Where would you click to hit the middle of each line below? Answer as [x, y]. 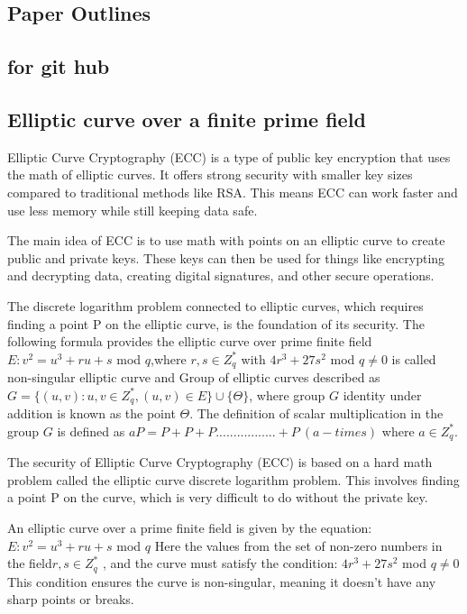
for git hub [59, 66]
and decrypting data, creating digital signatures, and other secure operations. [221, 275]
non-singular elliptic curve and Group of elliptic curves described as [194, 377]
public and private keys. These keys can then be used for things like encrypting [226, 257]
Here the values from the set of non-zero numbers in [298, 545]
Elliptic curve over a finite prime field [187, 119]
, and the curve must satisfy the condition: [220, 563]
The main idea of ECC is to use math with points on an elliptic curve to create [226, 240]
